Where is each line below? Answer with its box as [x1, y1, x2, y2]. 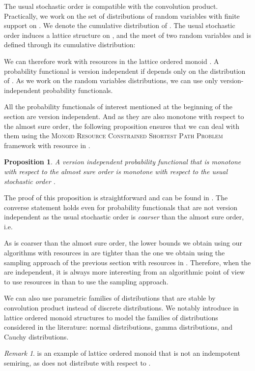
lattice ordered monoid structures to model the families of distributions [4, 312, 218, 322]
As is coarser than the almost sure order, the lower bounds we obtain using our [4, 238, 242, 248]
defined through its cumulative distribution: [4, 39, 136, 50]
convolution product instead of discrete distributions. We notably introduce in [4, 303, 239, 313]
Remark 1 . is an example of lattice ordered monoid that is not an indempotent [4, 348, 240, 358]
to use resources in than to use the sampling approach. [4, 276, 169, 286]
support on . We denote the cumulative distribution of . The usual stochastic [4, 20, 235, 31]
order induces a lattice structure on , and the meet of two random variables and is [4, 30, 251, 40]
